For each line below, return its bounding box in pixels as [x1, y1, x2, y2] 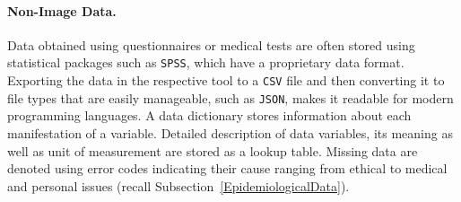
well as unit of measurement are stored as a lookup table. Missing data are [7, 141, 418, 160]
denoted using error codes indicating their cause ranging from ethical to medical [7, 159, 448, 178]
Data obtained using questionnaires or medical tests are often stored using [7, 35, 415, 54]
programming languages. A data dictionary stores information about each [7, 106, 412, 125]
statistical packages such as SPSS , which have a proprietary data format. [7, 53, 404, 72]
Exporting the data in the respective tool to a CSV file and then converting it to [7, 71, 445, 90]
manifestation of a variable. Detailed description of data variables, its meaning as [7, 123, 453, 142]
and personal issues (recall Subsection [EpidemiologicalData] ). [7, 176, 350, 195]
